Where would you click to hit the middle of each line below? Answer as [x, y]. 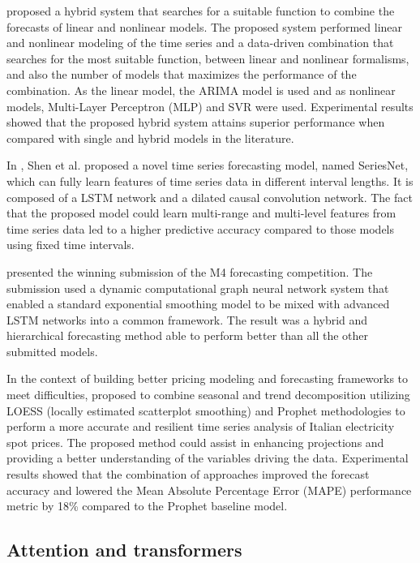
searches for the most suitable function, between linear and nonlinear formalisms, [208, 58]
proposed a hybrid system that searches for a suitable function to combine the [201, 11]
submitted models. [52, 351]
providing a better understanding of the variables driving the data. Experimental [208, 458]
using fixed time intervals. [71, 245]
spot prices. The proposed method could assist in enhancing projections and [195, 442]
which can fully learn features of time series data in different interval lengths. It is [210, 181]
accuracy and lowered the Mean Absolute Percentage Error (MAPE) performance [209, 490]
